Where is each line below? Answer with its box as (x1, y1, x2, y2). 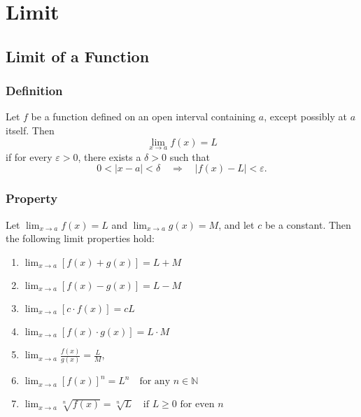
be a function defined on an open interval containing (31, 109, 256, 124)
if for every (6, 149, 52, 164)
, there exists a (78, 149, 141, 164)
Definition (6, 82, 63, 99)
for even (180, 400, 215, 410)
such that (169, 149, 210, 164)
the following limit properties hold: (6, 231, 155, 246)
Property (6, 190, 58, 207)
